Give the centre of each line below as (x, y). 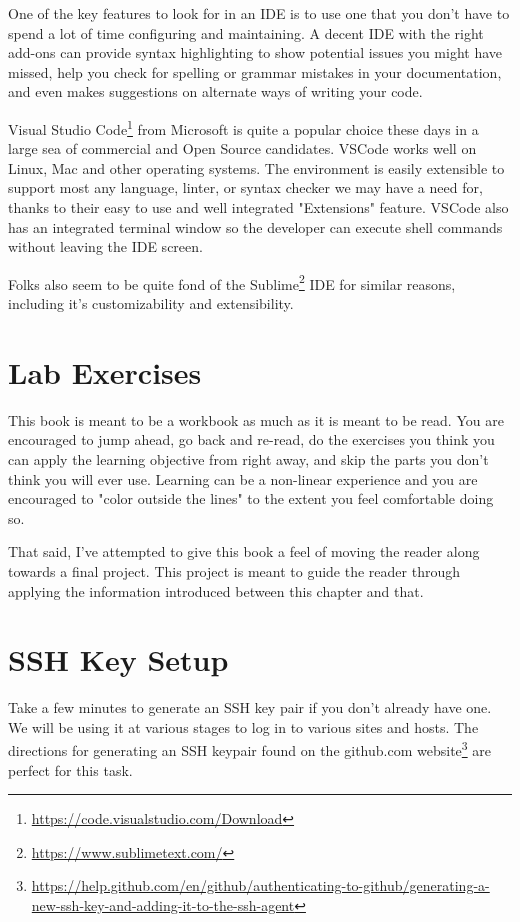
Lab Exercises (105, 371)
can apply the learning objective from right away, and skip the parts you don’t (248, 458)
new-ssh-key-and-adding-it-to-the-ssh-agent (163, 905)
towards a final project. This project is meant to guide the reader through (234, 570)
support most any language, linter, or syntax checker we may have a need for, (245, 187)
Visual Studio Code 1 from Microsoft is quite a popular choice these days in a (243, 127)
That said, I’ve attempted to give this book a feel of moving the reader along (244, 551)
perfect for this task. (70, 769)
